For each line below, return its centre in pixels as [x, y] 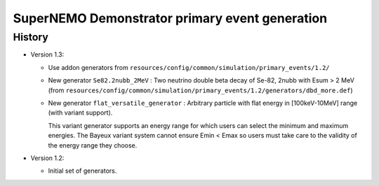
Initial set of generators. [82, 171]
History [31, 37]
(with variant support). [80, 113]
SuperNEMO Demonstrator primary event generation [170, 18]
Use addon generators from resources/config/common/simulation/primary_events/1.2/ [189, 67]
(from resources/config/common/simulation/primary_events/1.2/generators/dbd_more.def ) [201, 90]
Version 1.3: [47, 55]
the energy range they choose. [93, 145]
